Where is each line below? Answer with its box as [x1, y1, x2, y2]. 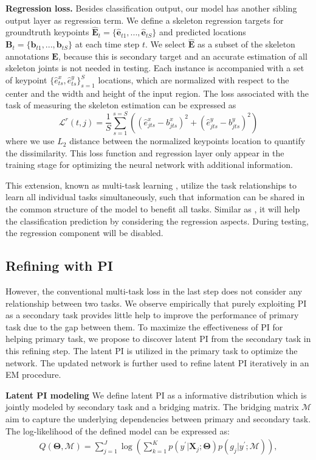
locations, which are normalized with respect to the [98, 74, 289, 86]
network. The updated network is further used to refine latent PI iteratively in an [5, 356, 309, 369]
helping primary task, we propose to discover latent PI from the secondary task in [5, 332, 311, 345]
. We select [145, 38, 186, 51]
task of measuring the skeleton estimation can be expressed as [5, 99, 236, 111]
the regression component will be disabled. [5, 226, 163, 239]
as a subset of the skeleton [197, 38, 295, 51]
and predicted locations [159, 26, 246, 38]
